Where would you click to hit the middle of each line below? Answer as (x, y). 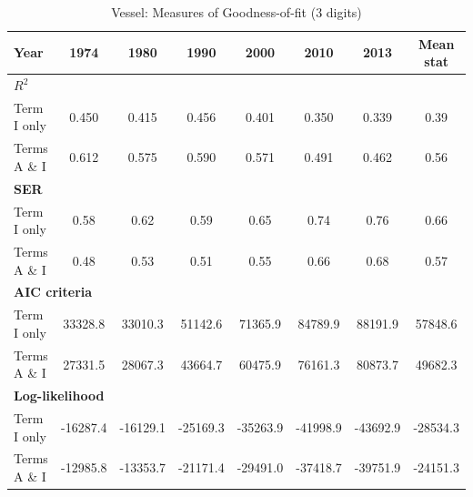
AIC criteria (53, 292)
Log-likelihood (59, 396)
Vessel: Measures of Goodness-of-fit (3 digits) (236, 12)
